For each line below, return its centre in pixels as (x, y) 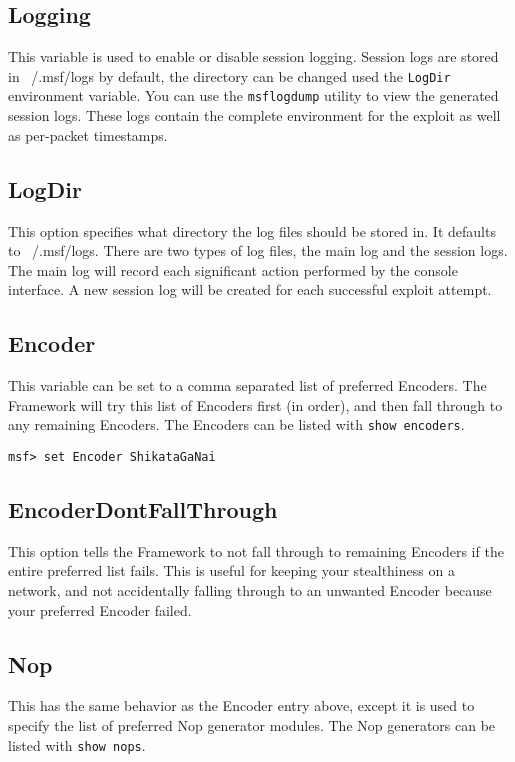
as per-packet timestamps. (88, 134)
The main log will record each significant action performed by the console (233, 269)
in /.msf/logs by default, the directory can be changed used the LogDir (229, 75)
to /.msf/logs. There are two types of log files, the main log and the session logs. (258, 250)
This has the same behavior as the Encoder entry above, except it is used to (241, 705)
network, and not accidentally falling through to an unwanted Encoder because (250, 589)
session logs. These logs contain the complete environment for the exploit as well (254, 115)
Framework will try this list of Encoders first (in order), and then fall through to (255, 404)
